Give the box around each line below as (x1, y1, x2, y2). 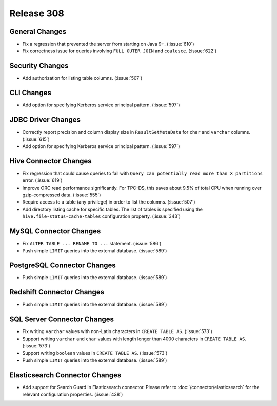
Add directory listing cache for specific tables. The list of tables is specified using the (22, 206, 203, 212)
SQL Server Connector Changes (9, 315, 114, 324)
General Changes (9, 27, 67, 36)
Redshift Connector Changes (9, 288, 105, 297)
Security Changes (9, 62, 69, 70)
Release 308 (9, 8, 64, 19)
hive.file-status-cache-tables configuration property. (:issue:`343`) (22, 213, 181, 219)
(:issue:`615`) (22, 136, 50, 142)
